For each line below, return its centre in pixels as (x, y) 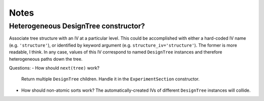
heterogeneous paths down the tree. (46, 59)
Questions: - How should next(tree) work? (54, 68)
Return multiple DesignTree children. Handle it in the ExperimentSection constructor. (110, 79)
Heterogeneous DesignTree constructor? (77, 26)
